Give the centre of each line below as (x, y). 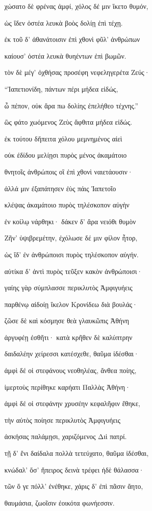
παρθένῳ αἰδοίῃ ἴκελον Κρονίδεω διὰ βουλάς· (71, 304)
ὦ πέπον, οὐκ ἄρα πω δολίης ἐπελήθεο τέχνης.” (71, 105)
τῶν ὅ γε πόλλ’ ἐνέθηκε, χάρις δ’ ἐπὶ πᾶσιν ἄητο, (74, 486)
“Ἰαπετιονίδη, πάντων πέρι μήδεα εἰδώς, (61, 88)
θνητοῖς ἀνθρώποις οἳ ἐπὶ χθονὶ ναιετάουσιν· (69, 171)
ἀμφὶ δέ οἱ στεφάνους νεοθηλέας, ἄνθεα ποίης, (71, 370)
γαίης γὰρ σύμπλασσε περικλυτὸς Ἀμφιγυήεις (68, 288)
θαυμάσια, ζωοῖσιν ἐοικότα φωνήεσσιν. (60, 502)
